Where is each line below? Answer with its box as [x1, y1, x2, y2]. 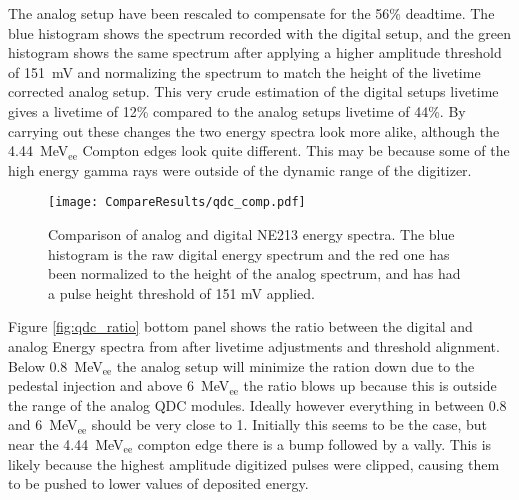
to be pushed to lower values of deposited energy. [8, 473, 309, 494]
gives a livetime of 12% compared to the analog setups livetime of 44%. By [8, 100, 466, 121]
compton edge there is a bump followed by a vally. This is [137, 433, 492, 454]
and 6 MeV [8, 414, 78, 435]
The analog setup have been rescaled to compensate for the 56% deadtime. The [8, 3, 495, 23]
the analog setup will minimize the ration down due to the [116, 355, 475, 376]
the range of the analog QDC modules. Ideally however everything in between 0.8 [8, 394, 507, 415]
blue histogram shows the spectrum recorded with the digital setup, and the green [8, 22, 512, 43]
